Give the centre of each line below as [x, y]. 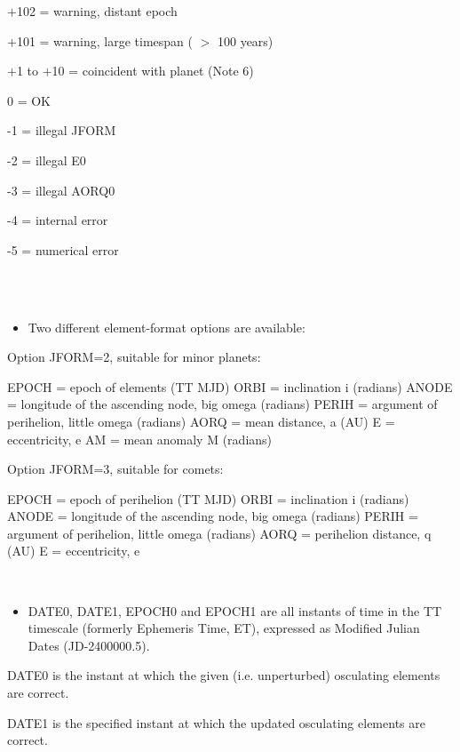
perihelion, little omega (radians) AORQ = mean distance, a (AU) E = [201, 421]
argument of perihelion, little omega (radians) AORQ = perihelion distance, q [219, 533]
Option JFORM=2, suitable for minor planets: [134, 357]
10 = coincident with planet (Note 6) [153, 71]
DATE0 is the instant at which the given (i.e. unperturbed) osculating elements [224, 675]
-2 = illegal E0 [47, 160]
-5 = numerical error [63, 249]
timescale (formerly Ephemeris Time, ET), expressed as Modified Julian [224, 628]
